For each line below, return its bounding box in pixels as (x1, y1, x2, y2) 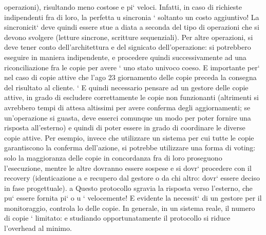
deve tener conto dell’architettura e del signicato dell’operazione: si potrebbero (4, 42, 251, 52)
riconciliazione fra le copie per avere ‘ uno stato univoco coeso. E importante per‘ (4, 62, 260, 72)
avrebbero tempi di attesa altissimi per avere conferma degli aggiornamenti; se (4, 102, 251, 112)
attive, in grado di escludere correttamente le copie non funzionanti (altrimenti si (4, 92, 259, 103)
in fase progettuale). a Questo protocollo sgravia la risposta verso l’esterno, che (4, 182, 253, 193)
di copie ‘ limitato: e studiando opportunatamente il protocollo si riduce (4, 212, 231, 223)
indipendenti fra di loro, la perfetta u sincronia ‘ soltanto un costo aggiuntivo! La (4, 11, 259, 22)
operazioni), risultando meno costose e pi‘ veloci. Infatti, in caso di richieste (4, 2, 242, 12)
